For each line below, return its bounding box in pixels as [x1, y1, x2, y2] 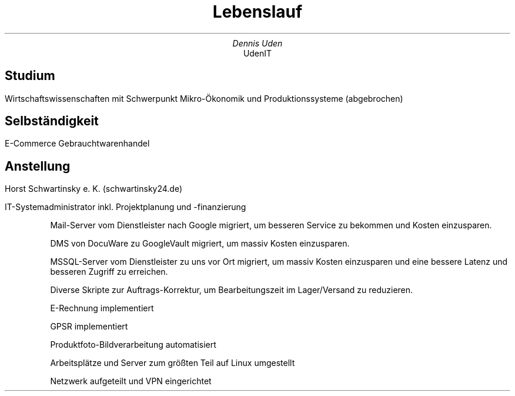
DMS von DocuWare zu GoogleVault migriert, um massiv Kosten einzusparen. [50, 238, 350, 249]
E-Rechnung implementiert [50, 303, 154, 314]
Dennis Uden [232, 38, 283, 48]
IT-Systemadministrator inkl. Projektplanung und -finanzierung [5, 202, 246, 212]
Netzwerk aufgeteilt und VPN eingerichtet [50, 376, 212, 387]
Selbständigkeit [5, 114, 99, 129]
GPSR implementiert [50, 321, 128, 332]
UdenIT [243, 48, 272, 58]
